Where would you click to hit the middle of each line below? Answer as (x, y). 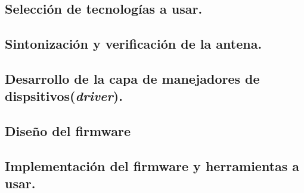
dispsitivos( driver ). (64, 96)
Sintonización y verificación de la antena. (134, 44)
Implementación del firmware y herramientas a (152, 165)
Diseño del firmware (68, 131)
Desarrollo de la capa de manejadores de (132, 78)
